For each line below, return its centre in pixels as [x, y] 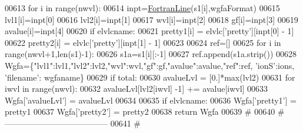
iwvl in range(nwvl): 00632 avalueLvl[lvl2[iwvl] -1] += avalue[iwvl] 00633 [136, 89]
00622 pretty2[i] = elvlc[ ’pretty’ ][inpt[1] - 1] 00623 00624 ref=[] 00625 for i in [143, 42]
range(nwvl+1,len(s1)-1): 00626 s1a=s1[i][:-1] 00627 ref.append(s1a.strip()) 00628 [151, 54]
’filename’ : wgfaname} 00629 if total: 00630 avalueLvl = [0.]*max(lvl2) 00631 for [150, 77]
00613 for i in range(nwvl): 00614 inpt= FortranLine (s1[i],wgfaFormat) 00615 [142, 8]
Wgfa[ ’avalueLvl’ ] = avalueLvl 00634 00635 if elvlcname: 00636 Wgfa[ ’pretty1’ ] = [151, 100]
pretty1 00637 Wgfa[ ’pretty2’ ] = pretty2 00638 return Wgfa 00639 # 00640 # [145, 112]
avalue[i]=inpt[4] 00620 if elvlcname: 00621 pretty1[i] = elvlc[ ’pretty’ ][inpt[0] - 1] [149, 31]
